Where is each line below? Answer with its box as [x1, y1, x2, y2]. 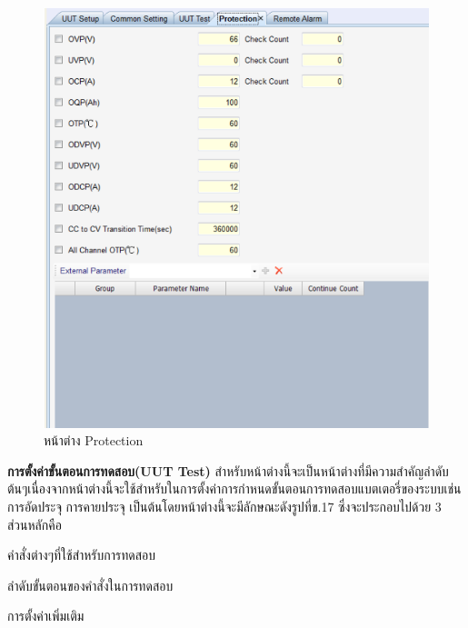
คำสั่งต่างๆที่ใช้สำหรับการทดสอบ [7, 545, 156, 564]
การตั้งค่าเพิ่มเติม [7, 606, 85, 625]
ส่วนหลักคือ [7, 514, 62, 533]
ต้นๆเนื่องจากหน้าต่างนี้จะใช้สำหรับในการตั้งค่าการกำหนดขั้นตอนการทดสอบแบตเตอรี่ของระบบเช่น [7, 479, 462, 498]
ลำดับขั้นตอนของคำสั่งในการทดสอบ [7, 575, 174, 594]
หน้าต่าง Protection [44, 431, 144, 450]
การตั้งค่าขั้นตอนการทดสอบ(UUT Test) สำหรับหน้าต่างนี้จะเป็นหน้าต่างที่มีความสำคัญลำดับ [7, 461, 449, 480]
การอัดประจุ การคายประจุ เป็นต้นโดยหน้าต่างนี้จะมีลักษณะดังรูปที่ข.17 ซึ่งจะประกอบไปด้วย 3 [7, 497, 442, 516]
